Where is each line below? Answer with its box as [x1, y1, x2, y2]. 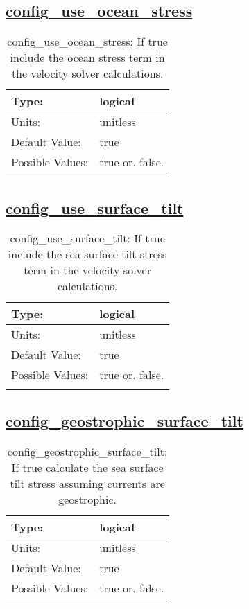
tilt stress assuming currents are [10, 475, 165, 491]
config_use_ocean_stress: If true [7, 33, 168, 50]
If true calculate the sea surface [11, 459, 164, 475]
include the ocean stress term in [10, 49, 165, 66]
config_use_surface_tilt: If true [10, 230, 165, 247]
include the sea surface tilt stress [8, 246, 167, 263]
